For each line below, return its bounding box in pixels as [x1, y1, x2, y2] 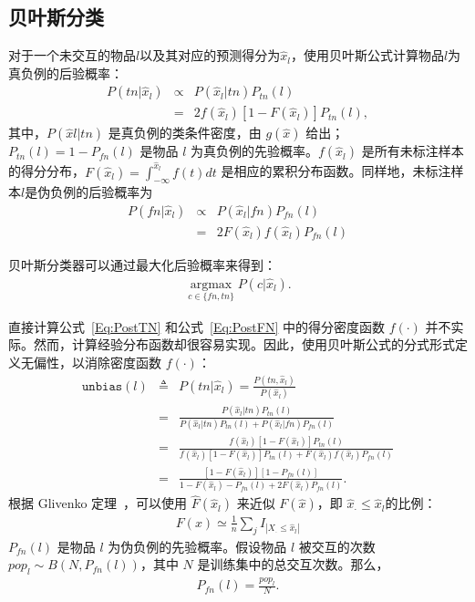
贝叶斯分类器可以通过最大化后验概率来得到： [8, 254, 276, 274]
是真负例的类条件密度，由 [108, 123, 262, 142]
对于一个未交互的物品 [8, 46, 136, 65]
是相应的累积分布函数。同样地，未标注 [221, 161, 451, 181]
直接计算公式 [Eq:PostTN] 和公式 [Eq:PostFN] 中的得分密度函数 [8, 317, 386, 336]
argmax [190, 277, 232, 291]
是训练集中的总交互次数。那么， [197, 555, 389, 574]
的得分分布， [8, 161, 85, 181]
